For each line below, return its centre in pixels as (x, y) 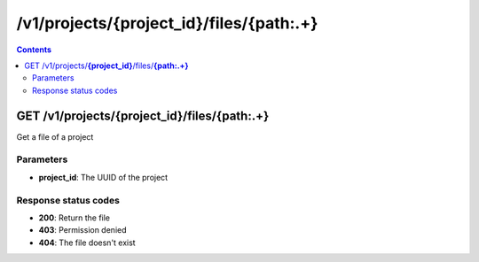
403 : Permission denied (82, 230)
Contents (34, 50)
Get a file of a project (55, 136)
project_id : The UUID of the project (103, 177)
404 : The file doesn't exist (87, 243)
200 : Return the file (75, 218)
